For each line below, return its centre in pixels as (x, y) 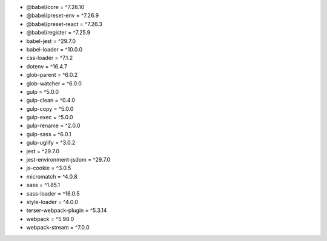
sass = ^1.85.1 (43, 185)
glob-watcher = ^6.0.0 (54, 83)
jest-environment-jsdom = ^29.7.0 (68, 160)
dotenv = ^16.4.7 (47, 66)
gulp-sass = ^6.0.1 (49, 134)
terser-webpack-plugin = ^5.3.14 (67, 210)
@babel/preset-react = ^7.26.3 (64, 24)
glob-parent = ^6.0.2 (52, 75)
